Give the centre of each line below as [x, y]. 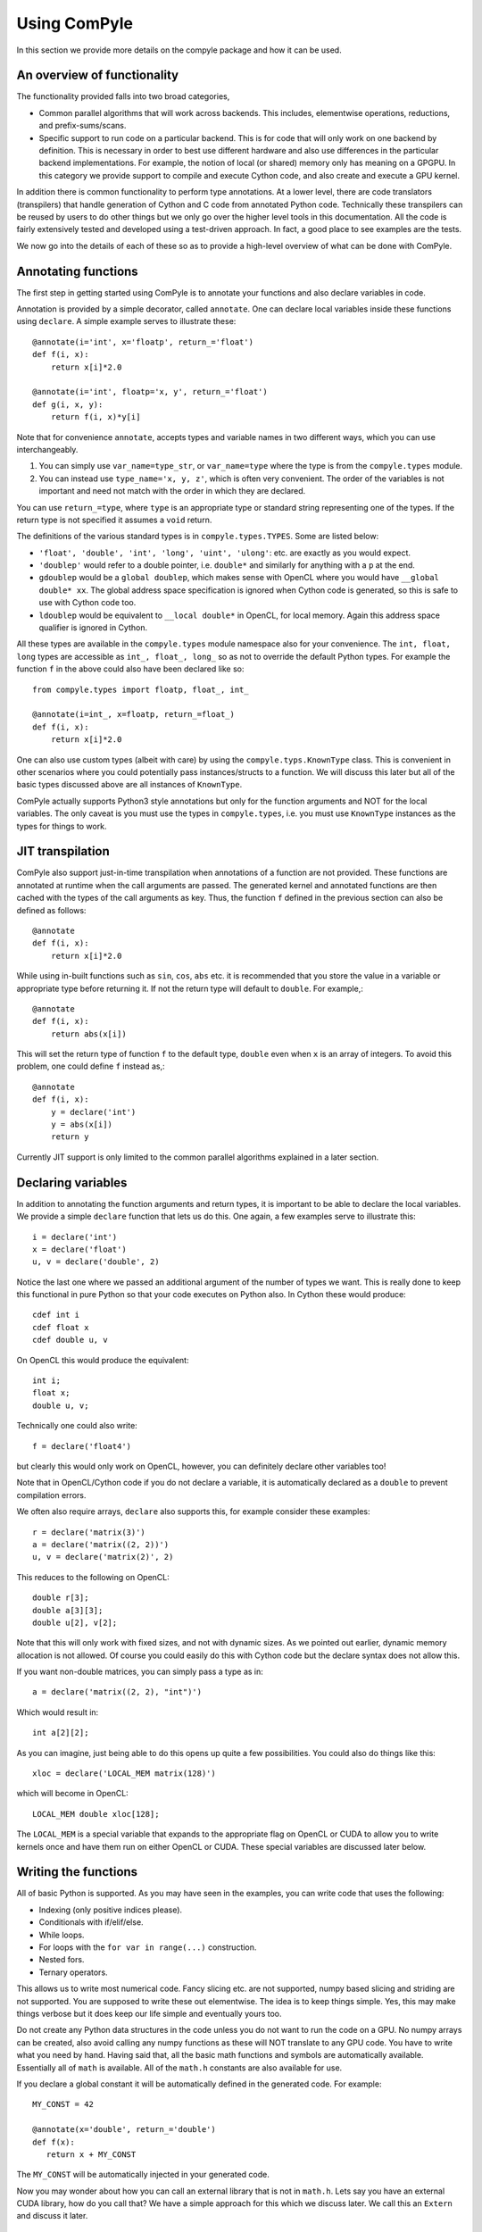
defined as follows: [51, 910]
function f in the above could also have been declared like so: [130, 669]
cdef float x [61, 1327]
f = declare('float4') [82, 1446]
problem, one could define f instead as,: [91, 1066]
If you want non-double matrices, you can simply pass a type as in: [140, 1672]
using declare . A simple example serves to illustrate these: [126, 321]
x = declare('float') [79, 1249]
